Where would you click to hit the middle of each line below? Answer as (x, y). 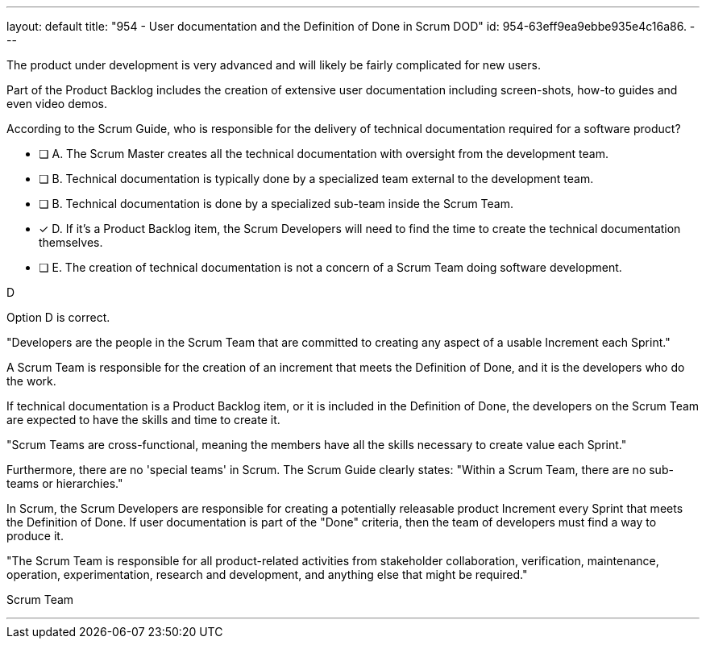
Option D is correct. (58, 317)
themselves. (71, 242)
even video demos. (57, 104)
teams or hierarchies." (65, 483)
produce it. (35, 536)
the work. (31, 381)
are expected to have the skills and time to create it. (143, 420)
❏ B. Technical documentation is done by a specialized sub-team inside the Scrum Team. (276, 204)
